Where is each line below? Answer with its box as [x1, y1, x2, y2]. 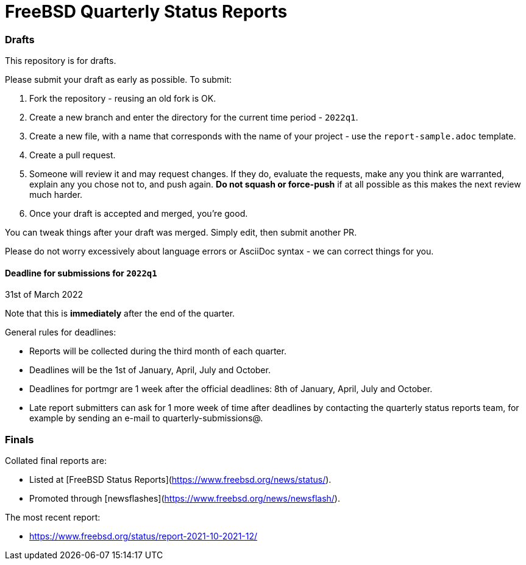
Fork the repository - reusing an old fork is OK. [29, 93, 216, 104]
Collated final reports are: [5, 455, 107, 466]
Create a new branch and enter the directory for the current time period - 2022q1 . [29, 112, 358, 123]
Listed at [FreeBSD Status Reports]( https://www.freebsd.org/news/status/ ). [29, 474, 332, 485]
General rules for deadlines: [5, 327, 116, 338]
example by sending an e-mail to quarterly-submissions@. [29, 413, 263, 424]
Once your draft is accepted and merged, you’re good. [29, 208, 248, 219]
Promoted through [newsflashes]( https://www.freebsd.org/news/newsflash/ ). [29, 493, 340, 504]
